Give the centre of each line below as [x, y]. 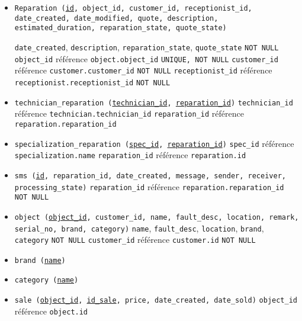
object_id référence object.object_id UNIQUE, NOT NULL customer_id [146, 58]
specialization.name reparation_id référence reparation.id [130, 155]
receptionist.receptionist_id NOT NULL [92, 83]
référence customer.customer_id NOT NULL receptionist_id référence [143, 70]
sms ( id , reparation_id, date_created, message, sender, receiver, [150, 176]
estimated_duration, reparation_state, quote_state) [121, 28]
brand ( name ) [40, 260]
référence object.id [51, 311]
